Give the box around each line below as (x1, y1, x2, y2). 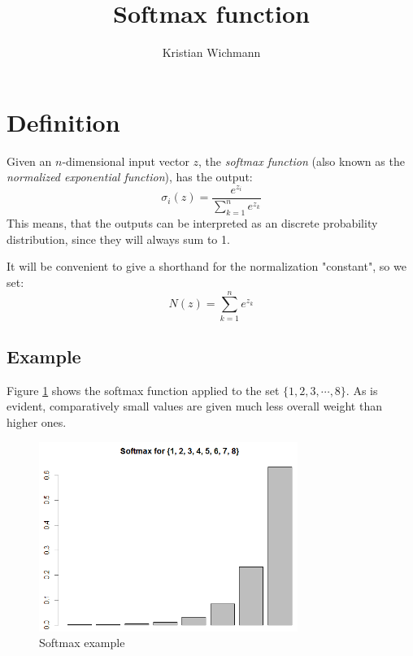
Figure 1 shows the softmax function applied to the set (7, 381, 280, 398)
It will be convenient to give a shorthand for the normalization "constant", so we (7, 258, 406, 275)
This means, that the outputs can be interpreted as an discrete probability (7, 215, 378, 232)
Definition (7, 105, 120, 138)
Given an (7, 152, 52, 169)
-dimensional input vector (62, 152, 189, 169)
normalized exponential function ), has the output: (7, 168, 253, 185)
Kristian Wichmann (162, 44, 261, 61)
